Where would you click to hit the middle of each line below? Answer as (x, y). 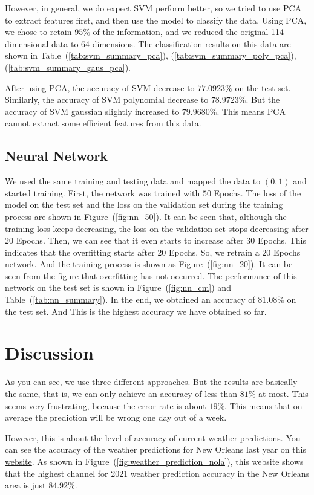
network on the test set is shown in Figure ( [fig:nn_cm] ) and (118, 287)
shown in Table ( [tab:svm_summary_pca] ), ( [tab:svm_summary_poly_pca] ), (151, 55)
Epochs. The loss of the (257, 192)
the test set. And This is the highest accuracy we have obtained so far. (136, 311)
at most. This (283, 393)
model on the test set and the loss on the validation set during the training (144, 205)
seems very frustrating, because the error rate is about (106, 405)
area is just (25, 485)
